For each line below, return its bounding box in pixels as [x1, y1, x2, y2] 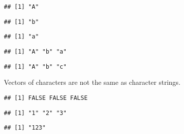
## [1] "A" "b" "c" [4, 63, 67, 70]
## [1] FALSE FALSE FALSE [4, 94, 88, 101]
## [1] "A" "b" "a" [4, 48, 67, 55]
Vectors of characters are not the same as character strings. [4, 77, 181, 87]
